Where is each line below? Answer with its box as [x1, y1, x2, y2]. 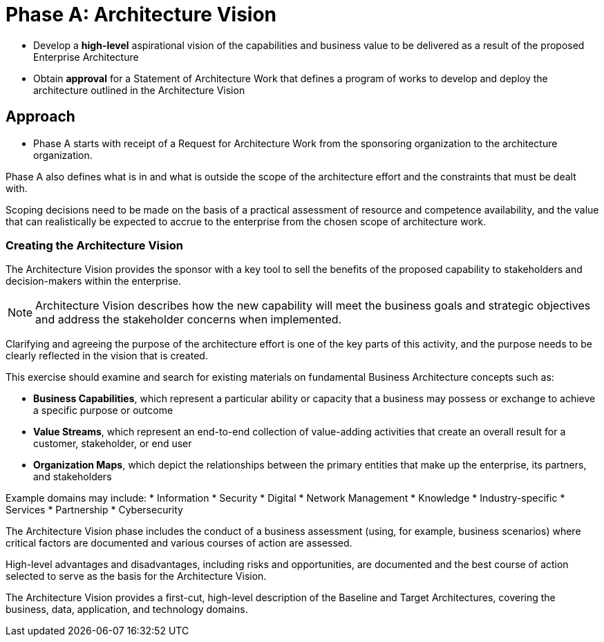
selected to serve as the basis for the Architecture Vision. [6, 570, 267, 583]
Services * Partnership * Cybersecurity [6, 504, 183, 516]
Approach [6, 108, 75, 126]
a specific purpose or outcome [33, 404, 173, 417]
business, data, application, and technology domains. [6, 603, 248, 616]
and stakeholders [33, 471, 112, 483]
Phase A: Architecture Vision [6, 3, 277, 26]
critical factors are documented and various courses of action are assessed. [6, 537, 352, 549]
